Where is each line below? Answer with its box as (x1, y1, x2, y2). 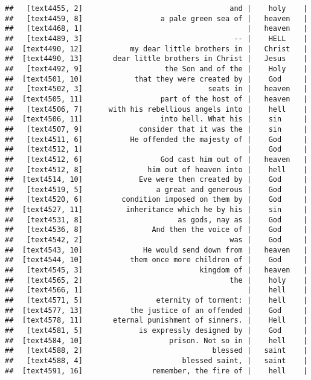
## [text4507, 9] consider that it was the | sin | (5, 124, 308, 134)
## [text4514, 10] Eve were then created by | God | (5, 175, 308, 184)
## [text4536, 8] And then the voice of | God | (5, 225, 308, 234)
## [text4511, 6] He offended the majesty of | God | (5, 135, 308, 144)
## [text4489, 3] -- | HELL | (5, 34, 308, 43)
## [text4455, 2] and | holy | (5, 4, 308, 13)
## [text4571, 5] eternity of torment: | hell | (5, 296, 308, 305)
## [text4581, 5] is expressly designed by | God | (5, 326, 308, 335)
